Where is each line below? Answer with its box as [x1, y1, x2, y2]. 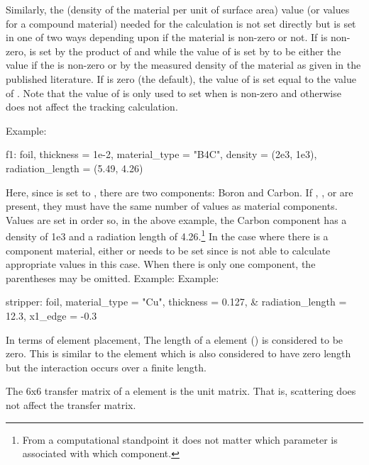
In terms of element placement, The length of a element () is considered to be [6, 332, 343, 347]
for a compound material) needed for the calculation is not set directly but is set [6, 16, 356, 30]
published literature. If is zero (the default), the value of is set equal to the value [6, 71, 356, 86]
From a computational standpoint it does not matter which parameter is [22, 432, 338, 447]
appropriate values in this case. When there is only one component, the [6, 257, 316, 271]
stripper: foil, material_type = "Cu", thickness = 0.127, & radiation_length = [6, 294, 347, 309]
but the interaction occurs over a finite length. [6, 359, 206, 374]
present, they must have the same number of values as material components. [6, 198, 338, 213]
